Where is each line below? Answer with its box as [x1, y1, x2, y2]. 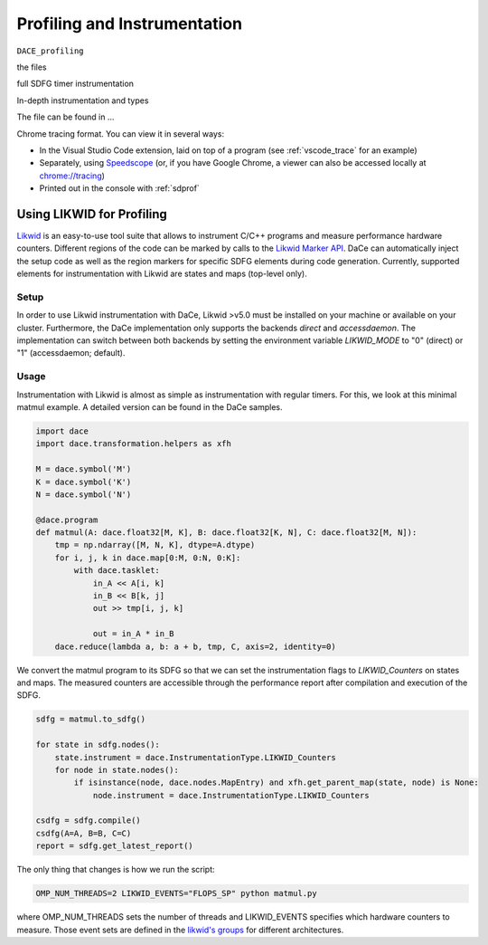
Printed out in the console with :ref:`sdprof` [39, 183, 201, 194]
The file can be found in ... [16, 111, 115, 122]
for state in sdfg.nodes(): [35, 740, 160, 750]
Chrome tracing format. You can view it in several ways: [16, 128, 225, 139]
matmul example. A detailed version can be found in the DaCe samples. [16, 401, 284, 412]
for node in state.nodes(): [54, 765, 180, 775]
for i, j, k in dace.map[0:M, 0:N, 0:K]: [54, 552, 241, 563]
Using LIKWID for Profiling [16, 206, 167, 222]
